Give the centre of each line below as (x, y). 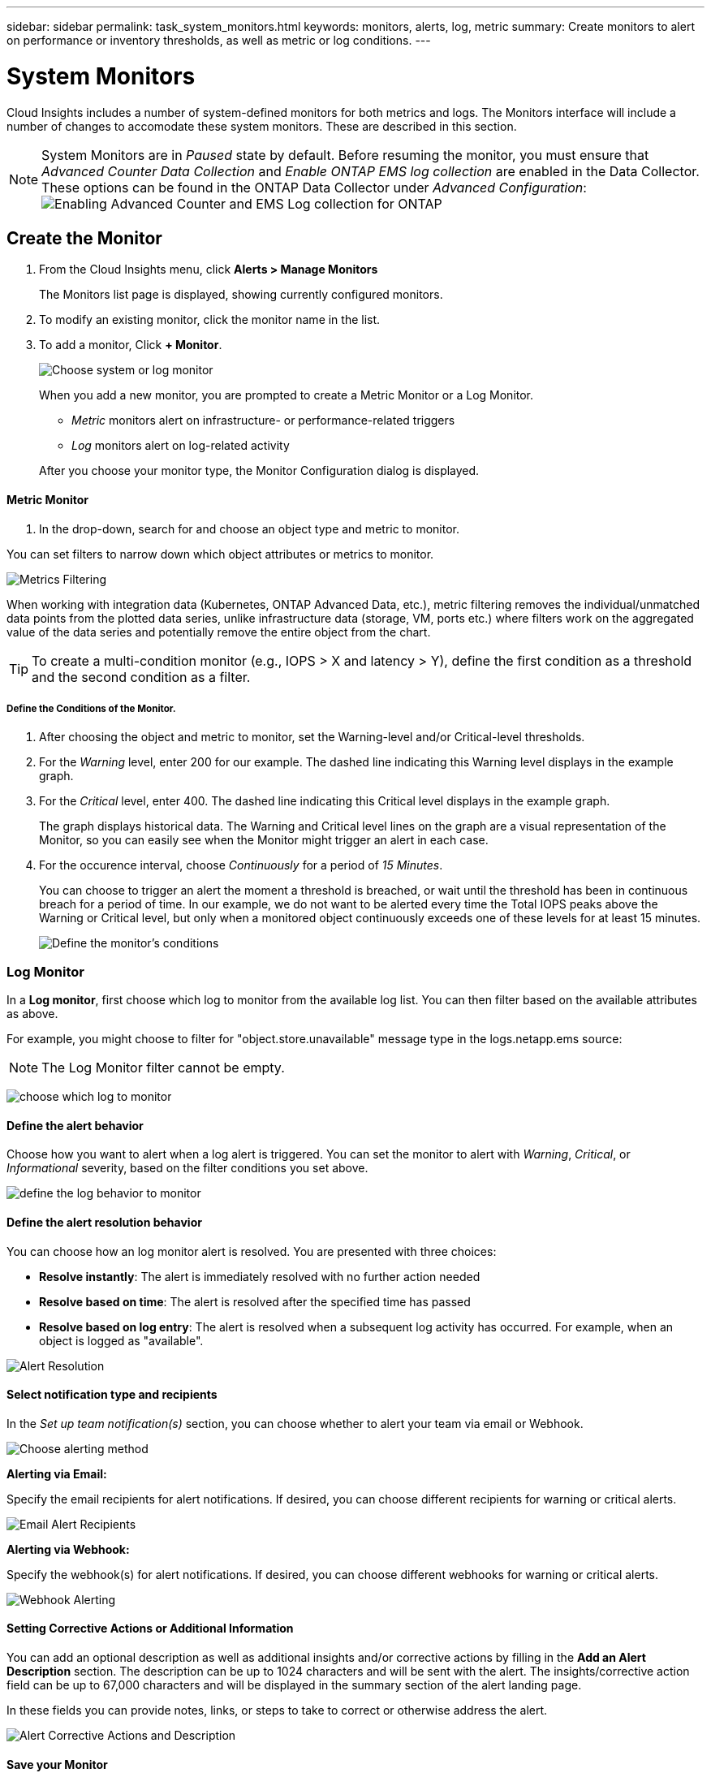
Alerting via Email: (57, 1473)
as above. (32, 1014)
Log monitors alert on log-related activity (181, 446)
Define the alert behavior (75, 1125)
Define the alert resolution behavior (104, 1222)
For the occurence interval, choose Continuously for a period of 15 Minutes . (241, 865)
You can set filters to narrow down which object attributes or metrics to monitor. (220, 554)
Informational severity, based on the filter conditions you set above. (187, 1168)
